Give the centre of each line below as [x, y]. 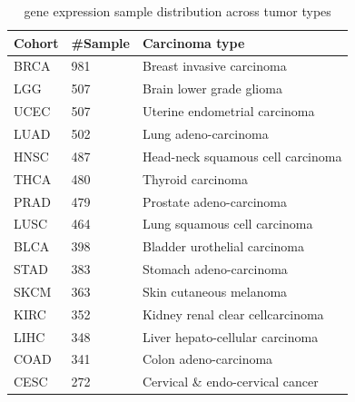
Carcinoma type [193, 42]
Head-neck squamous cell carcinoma [242, 156]
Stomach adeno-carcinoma [215, 269]
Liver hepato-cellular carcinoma [230, 336]
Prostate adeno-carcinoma [214, 201]
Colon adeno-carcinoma [207, 359]
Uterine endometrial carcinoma [228, 111]
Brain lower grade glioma [212, 88]
